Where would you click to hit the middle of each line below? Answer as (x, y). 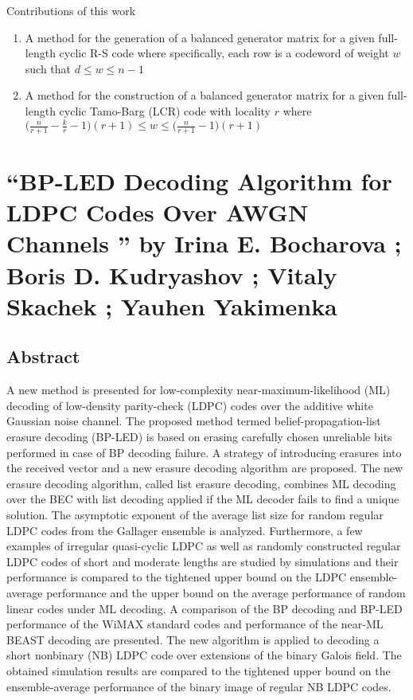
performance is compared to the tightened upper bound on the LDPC (177, 577)
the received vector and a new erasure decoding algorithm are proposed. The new (205, 468)
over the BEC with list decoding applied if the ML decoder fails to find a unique (203, 499)
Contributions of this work (71, 10)
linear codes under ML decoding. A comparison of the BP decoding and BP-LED (205, 608)
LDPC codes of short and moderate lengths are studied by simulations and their (203, 561)
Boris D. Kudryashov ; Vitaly (172, 274)
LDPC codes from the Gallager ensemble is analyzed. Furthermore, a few (185, 530)
